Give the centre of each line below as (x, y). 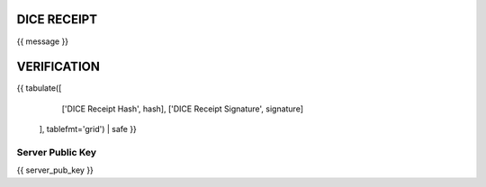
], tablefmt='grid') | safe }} (88, 129)
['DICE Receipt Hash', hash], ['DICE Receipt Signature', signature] (183, 109)
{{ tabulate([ (39, 88)
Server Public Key (57, 152)
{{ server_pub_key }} (55, 170)
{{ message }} (43, 41)
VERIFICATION (58, 67)
